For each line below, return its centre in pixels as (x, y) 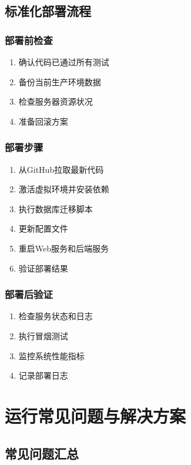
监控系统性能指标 (51, 355)
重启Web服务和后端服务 (64, 248)
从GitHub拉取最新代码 (61, 169)
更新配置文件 (43, 228)
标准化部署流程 (48, 11)
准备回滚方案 (43, 121)
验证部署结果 (43, 268)
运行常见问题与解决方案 (95, 415)
